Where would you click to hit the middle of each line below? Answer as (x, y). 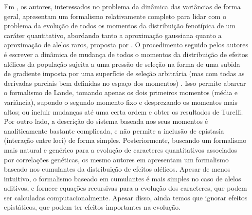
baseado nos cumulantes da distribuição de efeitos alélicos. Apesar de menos (117, 169)
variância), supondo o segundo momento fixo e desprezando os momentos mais (121, 102)
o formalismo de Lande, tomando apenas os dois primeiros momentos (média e (121, 92)
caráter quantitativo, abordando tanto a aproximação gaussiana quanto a (113, 35)
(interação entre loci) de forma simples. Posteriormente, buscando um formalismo (125, 140)
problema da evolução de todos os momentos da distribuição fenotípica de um (120, 26)
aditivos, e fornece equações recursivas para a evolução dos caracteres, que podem (126, 188)
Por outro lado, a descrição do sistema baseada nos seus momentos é (106, 121)
